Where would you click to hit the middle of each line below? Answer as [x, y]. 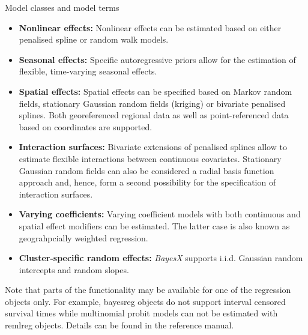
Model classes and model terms [62, 7]
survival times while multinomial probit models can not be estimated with [141, 313]
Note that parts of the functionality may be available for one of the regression [148, 290]
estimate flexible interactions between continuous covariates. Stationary [150, 158]
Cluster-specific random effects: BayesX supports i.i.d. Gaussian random [161, 258]
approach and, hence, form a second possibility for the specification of [147, 182]
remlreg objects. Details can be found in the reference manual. [119, 325]
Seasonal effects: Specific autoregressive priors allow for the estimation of [157, 59]
